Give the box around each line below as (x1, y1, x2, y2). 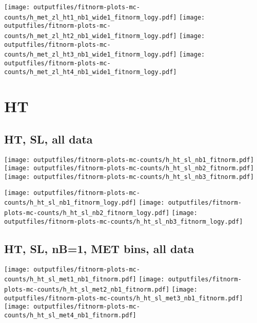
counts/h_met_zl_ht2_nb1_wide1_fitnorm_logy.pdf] (4, 32, 177, 40)
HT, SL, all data (4, 131, 93, 147)
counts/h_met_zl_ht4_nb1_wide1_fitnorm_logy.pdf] (4, 68, 177, 76)
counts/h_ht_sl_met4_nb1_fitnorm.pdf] (4, 311, 136, 319)
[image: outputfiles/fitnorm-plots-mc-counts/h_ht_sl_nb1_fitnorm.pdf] (4, 156, 254, 164)
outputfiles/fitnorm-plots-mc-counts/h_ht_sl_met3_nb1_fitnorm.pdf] (4, 294, 243, 302)
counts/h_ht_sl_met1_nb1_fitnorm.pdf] (4, 276, 136, 283)
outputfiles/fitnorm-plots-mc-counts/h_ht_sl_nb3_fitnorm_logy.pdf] (4, 218, 243, 225)
